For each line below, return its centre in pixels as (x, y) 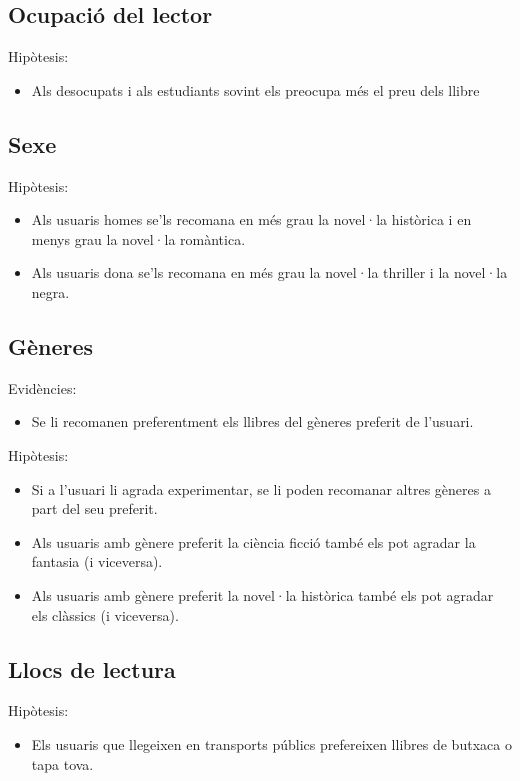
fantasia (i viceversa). (97, 561)
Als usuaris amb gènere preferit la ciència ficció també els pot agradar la (253, 541)
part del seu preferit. (94, 508)
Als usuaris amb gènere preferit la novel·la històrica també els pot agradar (262, 594)
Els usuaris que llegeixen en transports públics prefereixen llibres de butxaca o (271, 743)
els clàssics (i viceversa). (105, 614)
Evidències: (42, 387)
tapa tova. (62, 763)
